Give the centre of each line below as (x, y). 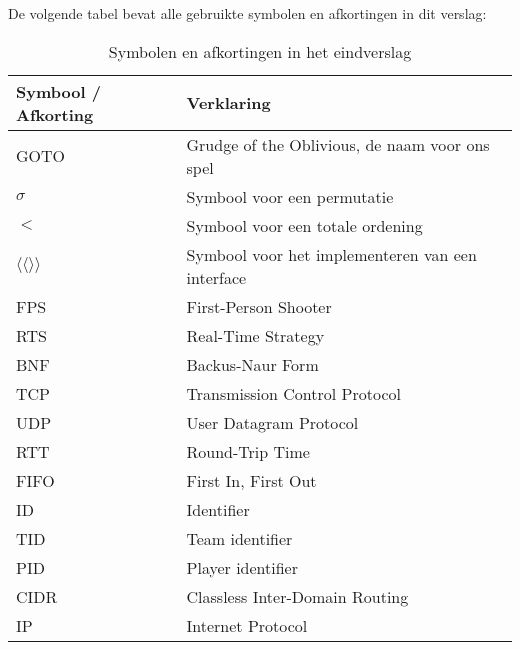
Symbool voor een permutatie (290, 196)
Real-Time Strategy (255, 335)
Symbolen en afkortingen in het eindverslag (260, 51)
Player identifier (242, 567)
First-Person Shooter (259, 306)
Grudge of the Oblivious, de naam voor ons (338, 144)
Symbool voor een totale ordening (304, 225)
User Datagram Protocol (272, 422)
